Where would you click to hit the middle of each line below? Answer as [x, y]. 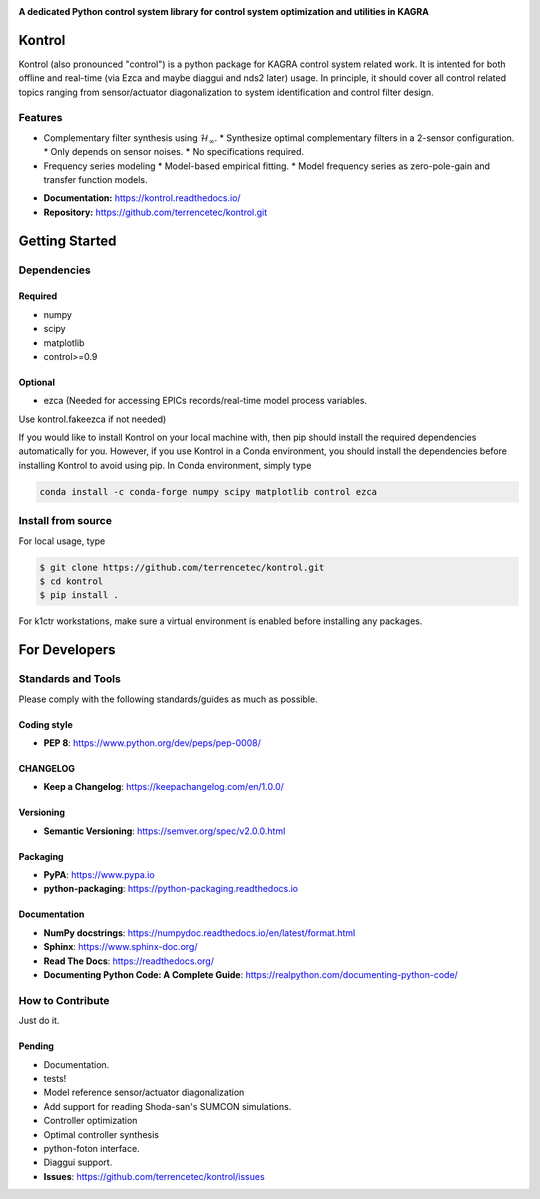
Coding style [46, 724]
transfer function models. [96, 179]
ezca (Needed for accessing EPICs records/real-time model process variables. [205, 401]
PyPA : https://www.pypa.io [99, 875]
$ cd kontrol [71, 581]
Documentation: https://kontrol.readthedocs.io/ [142, 198]
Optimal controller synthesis [101, 1134]
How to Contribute [64, 1000]
